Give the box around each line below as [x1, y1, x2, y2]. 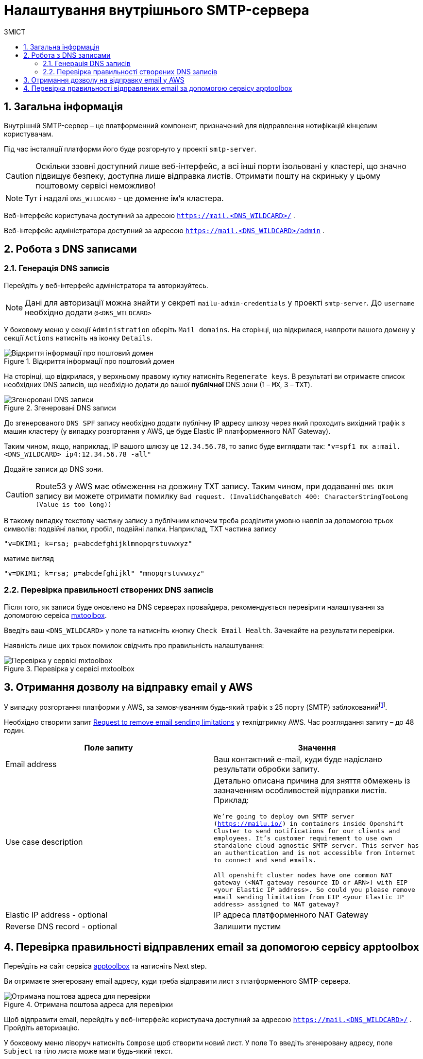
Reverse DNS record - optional [5, 922, 117, 932]
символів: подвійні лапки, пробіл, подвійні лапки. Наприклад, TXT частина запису [4, 524, 276, 533]
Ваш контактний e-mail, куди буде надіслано [214, 754, 382, 765]
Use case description [5, 837, 83, 847]
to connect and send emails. [214, 856, 317, 864]
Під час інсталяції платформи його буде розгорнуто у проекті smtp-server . [4, 144, 256, 153]
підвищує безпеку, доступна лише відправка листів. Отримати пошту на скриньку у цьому [35, 171, 381, 181]
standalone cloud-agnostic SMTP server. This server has [214, 842, 419, 850]
